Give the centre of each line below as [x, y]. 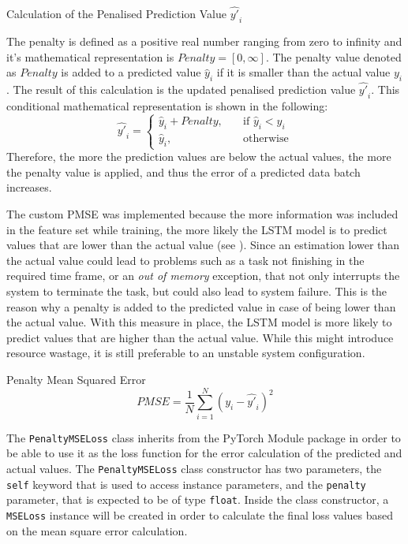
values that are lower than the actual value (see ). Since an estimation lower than [203, 245]
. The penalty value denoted [333, 56]
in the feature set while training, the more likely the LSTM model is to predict [197, 229]
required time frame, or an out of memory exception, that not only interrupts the [203, 276]
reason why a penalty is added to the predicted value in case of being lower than [201, 306]
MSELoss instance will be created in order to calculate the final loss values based [200, 514]
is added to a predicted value [131, 72]
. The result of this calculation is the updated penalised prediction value [181, 89]
